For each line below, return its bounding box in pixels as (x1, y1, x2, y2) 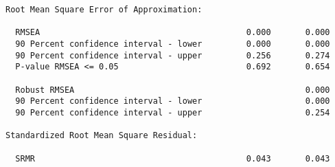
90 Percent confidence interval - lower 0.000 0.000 (15, 38, 330, 49)
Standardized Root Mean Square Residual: (5, 131, 198, 141)
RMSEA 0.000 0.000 (15, 27, 330, 38)
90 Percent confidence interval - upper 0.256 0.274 (15, 50, 330, 60)
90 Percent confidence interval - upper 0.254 (15, 107, 330, 118)
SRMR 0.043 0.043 (15, 153, 330, 164)
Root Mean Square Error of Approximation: (5, 5, 203, 14)
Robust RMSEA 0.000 (15, 85, 330, 95)
